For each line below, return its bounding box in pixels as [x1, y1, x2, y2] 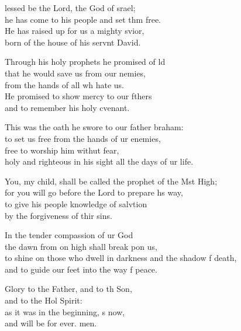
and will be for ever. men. [5, 317, 97, 329]
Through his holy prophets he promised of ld [5, 55, 166, 68]
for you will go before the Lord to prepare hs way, [5, 186, 183, 198]
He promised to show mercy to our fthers [5, 90, 152, 102]
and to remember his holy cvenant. [5, 101, 130, 113]
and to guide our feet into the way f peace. [5, 263, 157, 275]
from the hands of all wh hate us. [5, 78, 124, 90]
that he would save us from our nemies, [5, 67, 146, 79]
